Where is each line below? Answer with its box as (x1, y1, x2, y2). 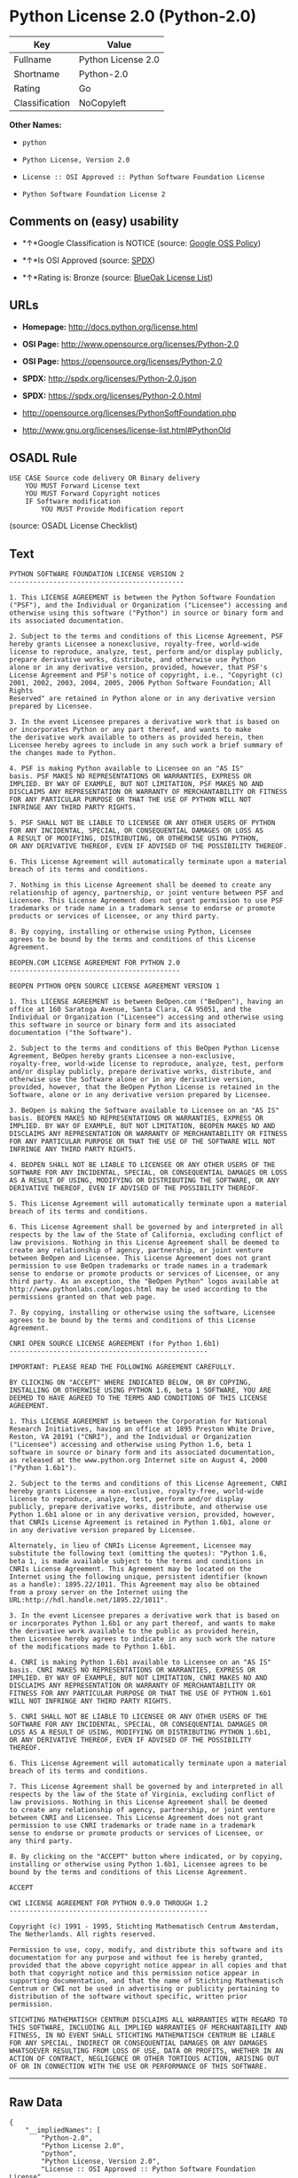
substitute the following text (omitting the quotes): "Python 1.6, (9, 1549, 268, 1558)
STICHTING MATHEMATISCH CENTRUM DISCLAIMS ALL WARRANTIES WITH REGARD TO (9, 2015, 288, 2024)
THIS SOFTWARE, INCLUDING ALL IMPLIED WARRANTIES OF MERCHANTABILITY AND (9, 2023, 288, 2032)
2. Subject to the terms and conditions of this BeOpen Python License (9, 1044, 279, 1053)
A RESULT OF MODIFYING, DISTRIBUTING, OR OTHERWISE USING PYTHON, (9, 834, 260, 843)
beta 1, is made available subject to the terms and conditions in (9, 1557, 264, 1566)
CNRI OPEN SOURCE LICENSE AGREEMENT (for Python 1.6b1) (9, 1339, 220, 1348)
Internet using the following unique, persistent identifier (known (9, 1572, 268, 1582)
